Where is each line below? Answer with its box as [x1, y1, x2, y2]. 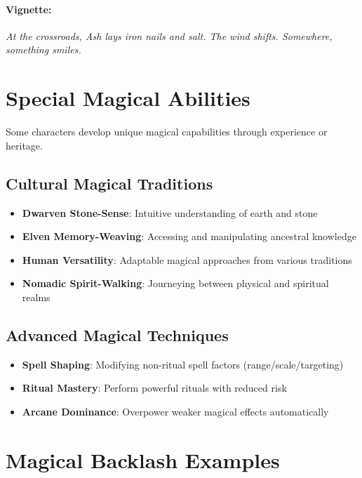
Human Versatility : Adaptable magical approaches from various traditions [22, 252, 352, 267]
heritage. [6, 138, 43, 152]
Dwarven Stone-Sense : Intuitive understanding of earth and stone [22, 205, 318, 220]
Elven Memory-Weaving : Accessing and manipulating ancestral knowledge [22, 229, 356, 244]
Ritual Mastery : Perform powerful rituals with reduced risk [22, 380, 287, 395]
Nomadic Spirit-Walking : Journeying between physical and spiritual [22, 276, 329, 291]
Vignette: [6, 1, 52, 16]
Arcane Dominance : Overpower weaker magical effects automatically [22, 404, 329, 418]
